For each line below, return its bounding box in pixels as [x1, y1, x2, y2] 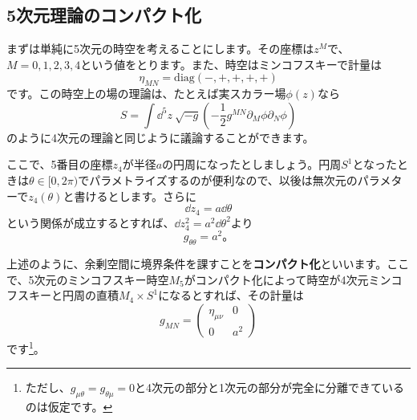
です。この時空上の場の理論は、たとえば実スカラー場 [6, 85, 286, 102]
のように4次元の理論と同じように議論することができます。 [6, 128, 314, 145]
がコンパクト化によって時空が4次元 [184, 271, 369, 287]
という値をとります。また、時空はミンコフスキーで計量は [80, 55, 382, 72]
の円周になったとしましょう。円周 [162, 156, 342, 173]
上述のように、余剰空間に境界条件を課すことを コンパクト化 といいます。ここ [6, 255, 410, 272]
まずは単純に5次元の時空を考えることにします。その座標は [6, 40, 314, 57]
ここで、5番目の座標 [6, 156, 113, 173]
